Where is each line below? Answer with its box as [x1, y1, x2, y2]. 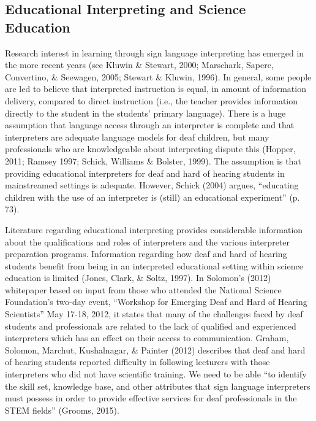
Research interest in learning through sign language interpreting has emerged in [5, 46, 304, 59]
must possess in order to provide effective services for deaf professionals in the [5, 392, 297, 404]
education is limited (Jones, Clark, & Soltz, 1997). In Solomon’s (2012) [5, 271, 271, 284]
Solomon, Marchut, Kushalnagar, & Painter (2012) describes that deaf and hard [5, 343, 306, 356]
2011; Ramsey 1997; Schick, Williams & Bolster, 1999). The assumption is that [5, 154, 301, 167]
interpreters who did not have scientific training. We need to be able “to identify [5, 368, 307, 380]
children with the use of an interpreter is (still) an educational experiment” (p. [5, 190, 300, 203]
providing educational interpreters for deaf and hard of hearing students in [5, 166, 285, 179]
